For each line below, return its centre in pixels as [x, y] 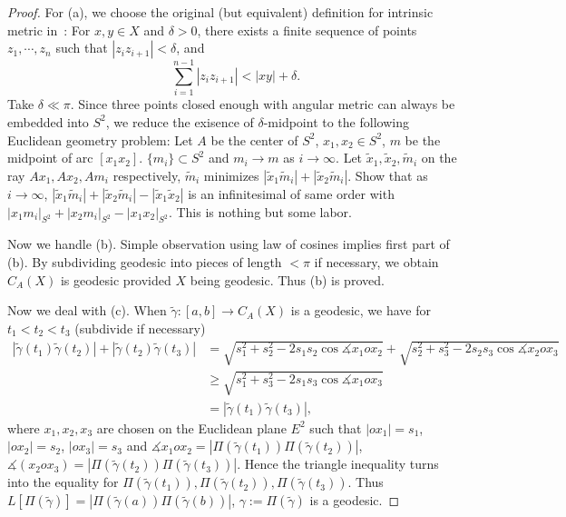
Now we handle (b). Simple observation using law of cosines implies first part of [229, 244]
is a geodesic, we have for [361, 310]
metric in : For [49, 30]
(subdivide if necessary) [140, 328]
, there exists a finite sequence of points [307, 30]
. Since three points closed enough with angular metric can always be [263, 104]
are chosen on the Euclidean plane [191, 428]
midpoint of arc [50, 158]
